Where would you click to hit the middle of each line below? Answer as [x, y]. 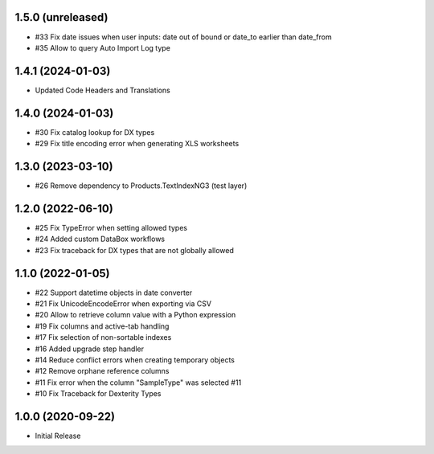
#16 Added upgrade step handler [90, 349]
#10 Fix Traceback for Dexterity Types [98, 394]
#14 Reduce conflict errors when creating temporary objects [135, 360]
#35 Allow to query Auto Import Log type [102, 47]
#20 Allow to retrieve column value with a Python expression [135, 315]
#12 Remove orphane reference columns [102, 371]
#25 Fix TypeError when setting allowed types [111, 227]
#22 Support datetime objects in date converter [114, 292]
